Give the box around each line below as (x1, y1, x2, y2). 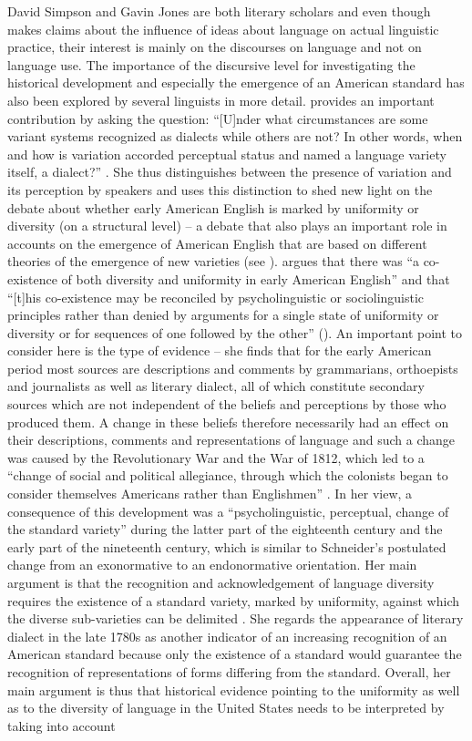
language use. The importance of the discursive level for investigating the (7, 55, 416, 74)
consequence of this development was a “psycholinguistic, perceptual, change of (7, 501, 449, 520)
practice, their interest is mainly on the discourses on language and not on (7, 37, 422, 57)
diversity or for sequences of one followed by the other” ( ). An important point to (7, 323, 462, 342)
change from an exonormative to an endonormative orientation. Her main (7, 555, 417, 574)
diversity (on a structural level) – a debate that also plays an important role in (7, 216, 447, 235)
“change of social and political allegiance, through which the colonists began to (7, 466, 448, 485)
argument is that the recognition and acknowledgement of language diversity (7, 573, 435, 592)
